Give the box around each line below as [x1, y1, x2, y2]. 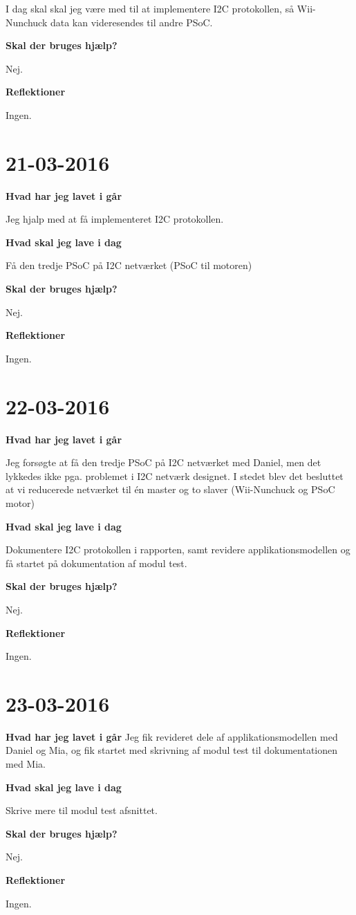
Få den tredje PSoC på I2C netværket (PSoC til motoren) [6, 258, 252, 272]
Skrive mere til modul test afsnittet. [6, 803, 158, 817]
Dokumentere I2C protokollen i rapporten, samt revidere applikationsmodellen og [6, 542, 350, 557]
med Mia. [6, 757, 46, 770]
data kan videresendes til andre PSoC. [50, 15, 213, 29]
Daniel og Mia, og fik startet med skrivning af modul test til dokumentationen [6, 743, 338, 757]
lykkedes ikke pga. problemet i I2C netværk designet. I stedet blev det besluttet [6, 468, 344, 483]
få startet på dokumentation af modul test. [6, 555, 187, 570]
